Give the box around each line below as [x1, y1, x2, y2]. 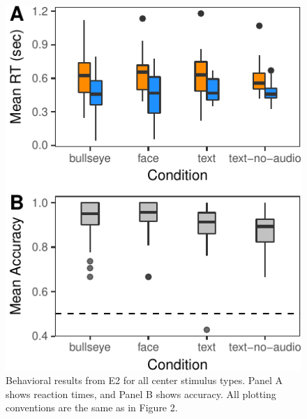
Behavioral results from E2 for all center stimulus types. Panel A [6, 373, 283, 388]
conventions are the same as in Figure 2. [6, 400, 178, 415]
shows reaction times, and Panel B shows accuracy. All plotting [6, 386, 276, 401]
